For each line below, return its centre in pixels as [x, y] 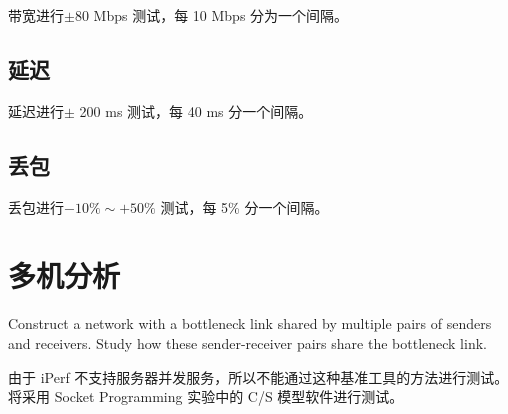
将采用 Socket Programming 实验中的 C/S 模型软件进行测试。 [206, 396]
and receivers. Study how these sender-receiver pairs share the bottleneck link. [247, 342]
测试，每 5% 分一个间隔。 [244, 206]
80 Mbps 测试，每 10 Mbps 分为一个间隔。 [211, 15]
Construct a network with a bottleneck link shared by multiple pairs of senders [250, 323]
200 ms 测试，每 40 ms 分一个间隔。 [196, 110]
